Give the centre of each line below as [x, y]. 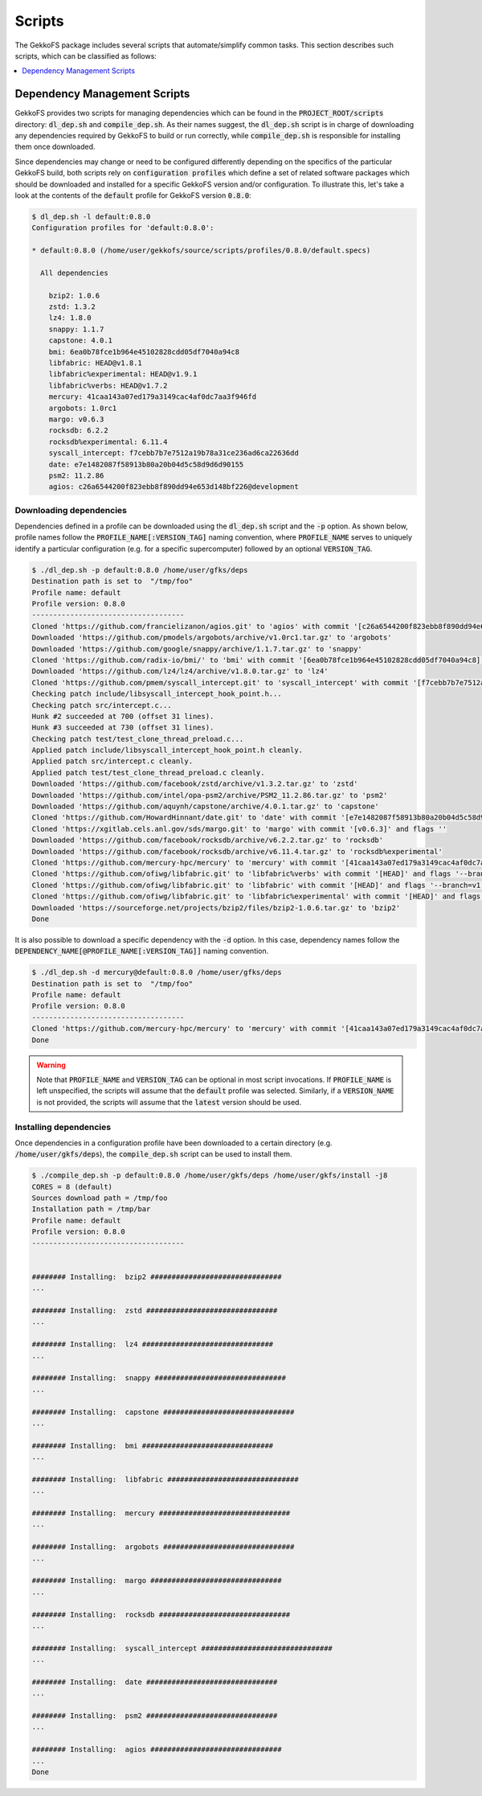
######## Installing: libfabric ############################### [165, 1479]
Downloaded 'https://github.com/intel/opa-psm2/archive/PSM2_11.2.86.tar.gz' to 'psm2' [210, 795]
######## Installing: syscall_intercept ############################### [182, 1648]
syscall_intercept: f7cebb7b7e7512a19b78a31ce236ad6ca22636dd [174, 453]
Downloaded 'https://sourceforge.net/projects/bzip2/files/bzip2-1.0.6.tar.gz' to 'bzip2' [216, 908]
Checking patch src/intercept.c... [102, 705]
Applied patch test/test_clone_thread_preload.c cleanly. [148, 773]
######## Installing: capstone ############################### [163, 1412]
